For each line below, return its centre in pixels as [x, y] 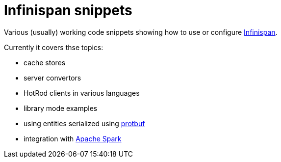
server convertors [52, 78]
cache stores [45, 62]
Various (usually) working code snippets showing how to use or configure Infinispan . [141, 32]
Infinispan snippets [68, 10]
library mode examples [61, 108]
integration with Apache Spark [73, 138]
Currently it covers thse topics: [54, 47]
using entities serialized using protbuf [84, 123]
